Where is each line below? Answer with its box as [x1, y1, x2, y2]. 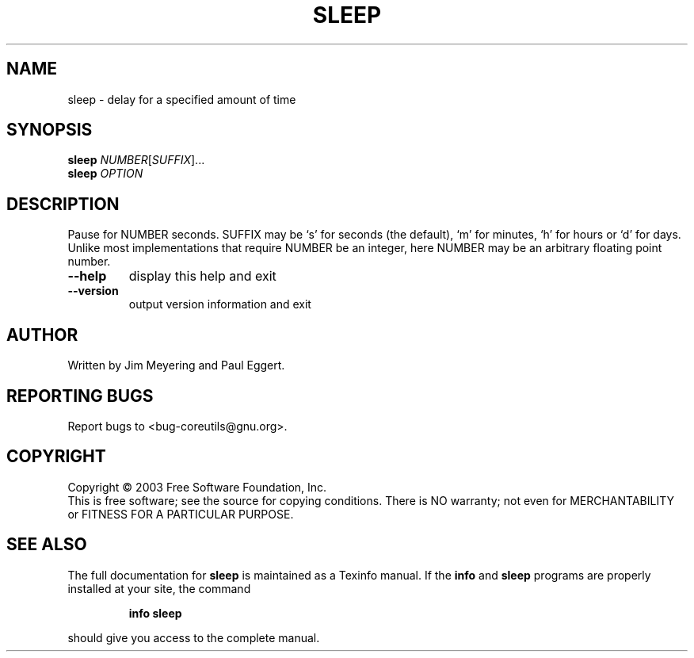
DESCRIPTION [6, 193, 120, 214]
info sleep [128, 606, 182, 620]
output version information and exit [128, 297, 311, 312]
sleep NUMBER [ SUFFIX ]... [67, 153, 205, 167]
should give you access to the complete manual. [67, 630, 320, 645]
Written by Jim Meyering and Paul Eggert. [67, 358, 285, 373]
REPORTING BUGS [6, 385, 154, 406]
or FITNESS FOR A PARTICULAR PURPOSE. [67, 507, 294, 521]
